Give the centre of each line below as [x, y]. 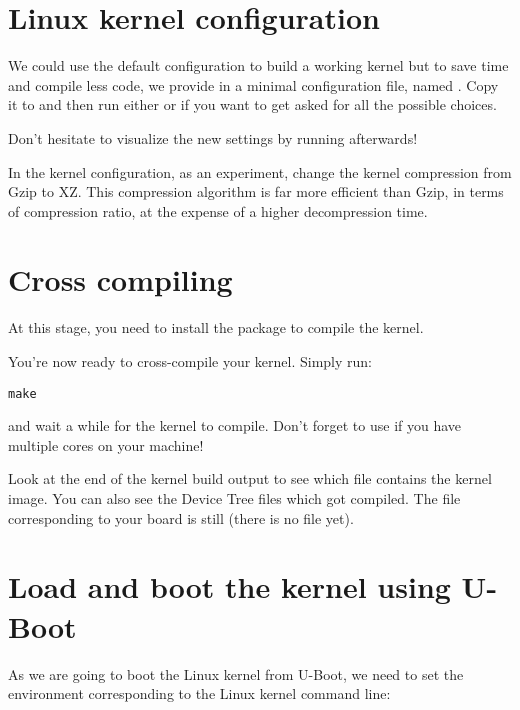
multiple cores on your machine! [106, 444]
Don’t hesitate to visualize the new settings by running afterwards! [213, 137]
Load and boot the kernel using [229, 586]
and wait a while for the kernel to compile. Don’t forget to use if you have [235, 425]
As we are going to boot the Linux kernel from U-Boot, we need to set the [236, 673]
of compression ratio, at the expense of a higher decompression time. [218, 210]
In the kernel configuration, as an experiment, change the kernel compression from [260, 171]
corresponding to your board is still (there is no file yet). [181, 517]
